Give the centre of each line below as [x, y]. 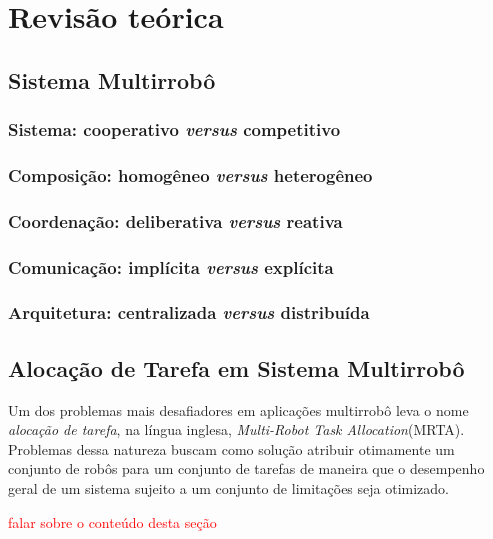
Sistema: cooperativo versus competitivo [174, 129]
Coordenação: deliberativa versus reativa [175, 220]
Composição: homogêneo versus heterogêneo [190, 174]
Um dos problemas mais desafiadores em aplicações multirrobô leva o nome [238, 409]
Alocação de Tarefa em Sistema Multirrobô [236, 367]
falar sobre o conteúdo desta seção [112, 521]
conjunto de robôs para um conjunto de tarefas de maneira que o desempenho [246, 468]
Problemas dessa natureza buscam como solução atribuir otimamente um [231, 448]
